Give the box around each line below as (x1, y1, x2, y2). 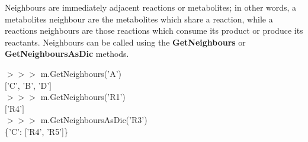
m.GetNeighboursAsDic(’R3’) (40, 114, 147, 126)
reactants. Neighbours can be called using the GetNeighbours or (5, 35, 246, 48)
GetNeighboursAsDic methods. (5, 47, 129, 60)
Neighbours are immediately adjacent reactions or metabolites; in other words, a (5, 1, 297, 13)
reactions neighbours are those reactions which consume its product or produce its (5, 24, 303, 37)
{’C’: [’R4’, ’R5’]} (5, 125, 68, 137)
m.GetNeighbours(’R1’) (40, 91, 126, 103)
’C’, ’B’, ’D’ (7, 79, 50, 91)
